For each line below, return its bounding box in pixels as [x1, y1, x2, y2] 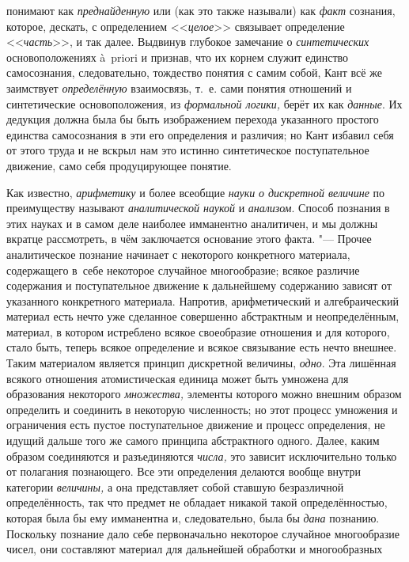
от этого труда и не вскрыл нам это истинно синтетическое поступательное [6, 142, 369, 158]
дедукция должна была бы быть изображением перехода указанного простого [6, 111, 379, 127]
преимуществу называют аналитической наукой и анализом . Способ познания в [6, 199, 390, 216]
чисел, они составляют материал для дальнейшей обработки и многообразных [6, 541, 383, 557]
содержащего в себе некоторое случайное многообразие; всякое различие [6, 261, 360, 278]
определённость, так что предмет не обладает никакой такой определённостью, [6, 494, 388, 511]
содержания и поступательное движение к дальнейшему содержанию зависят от [6, 277, 392, 294]
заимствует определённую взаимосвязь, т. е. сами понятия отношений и [6, 79, 352, 96]
